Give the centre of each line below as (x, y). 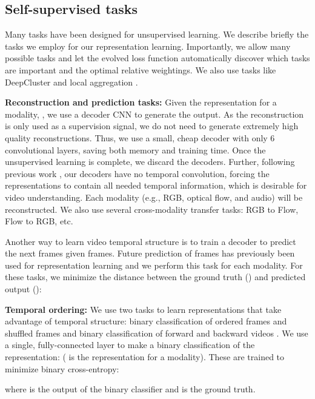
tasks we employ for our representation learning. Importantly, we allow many (148, 46)
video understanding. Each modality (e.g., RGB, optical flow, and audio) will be (154, 197)
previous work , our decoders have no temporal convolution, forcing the (137, 173)
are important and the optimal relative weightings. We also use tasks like (141, 69)
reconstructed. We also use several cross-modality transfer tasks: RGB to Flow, (152, 209)
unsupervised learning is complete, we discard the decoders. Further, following (150, 162)
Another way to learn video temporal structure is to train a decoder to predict (151, 241)
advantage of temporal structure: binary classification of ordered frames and (146, 321)
